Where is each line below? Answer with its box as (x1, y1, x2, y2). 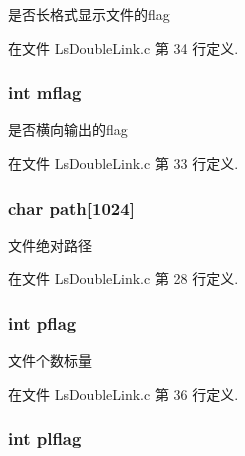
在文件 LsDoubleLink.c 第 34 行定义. (8, 37, 239, 58)
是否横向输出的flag (8, 119, 128, 140)
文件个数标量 (8, 350, 92, 371)
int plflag (8, 426, 82, 451)
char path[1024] (8, 195, 135, 220)
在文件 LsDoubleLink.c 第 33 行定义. (8, 153, 239, 173)
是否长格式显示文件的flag (8, 4, 170, 24)
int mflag (8, 80, 82, 105)
